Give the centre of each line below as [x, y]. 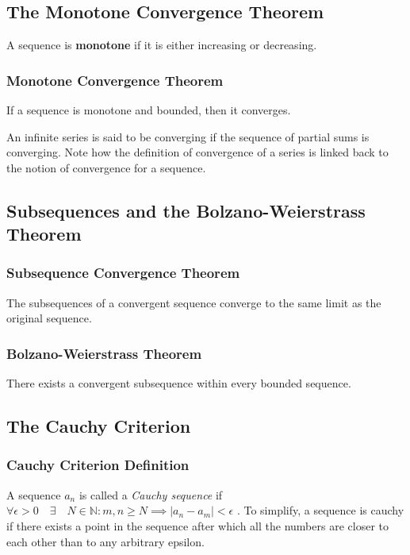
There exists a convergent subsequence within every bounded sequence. [179, 383]
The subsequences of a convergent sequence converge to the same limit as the [194, 302]
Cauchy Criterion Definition [98, 465]
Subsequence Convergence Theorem [123, 273]
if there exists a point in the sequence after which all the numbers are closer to [197, 525]
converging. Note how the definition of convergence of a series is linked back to [197, 152]
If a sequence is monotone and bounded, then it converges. [149, 110]
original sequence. [49, 318]
